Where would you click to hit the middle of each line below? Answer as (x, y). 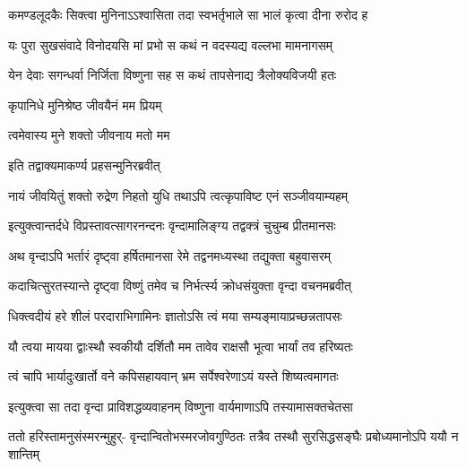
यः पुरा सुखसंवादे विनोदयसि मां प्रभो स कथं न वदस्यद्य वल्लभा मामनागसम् (171, 44)
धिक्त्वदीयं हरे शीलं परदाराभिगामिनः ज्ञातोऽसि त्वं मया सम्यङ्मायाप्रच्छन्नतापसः (175, 315)
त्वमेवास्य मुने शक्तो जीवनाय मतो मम (89, 135)
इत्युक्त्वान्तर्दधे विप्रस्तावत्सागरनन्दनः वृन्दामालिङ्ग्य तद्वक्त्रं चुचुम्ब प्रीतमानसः (172, 226)
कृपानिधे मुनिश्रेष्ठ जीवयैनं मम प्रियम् (85, 104)
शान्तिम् (24, 453)
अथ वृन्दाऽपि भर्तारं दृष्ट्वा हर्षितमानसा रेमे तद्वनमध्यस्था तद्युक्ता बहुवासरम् (170, 255)
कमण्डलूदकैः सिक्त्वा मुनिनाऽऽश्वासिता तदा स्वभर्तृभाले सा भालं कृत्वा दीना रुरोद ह (188, 14)
